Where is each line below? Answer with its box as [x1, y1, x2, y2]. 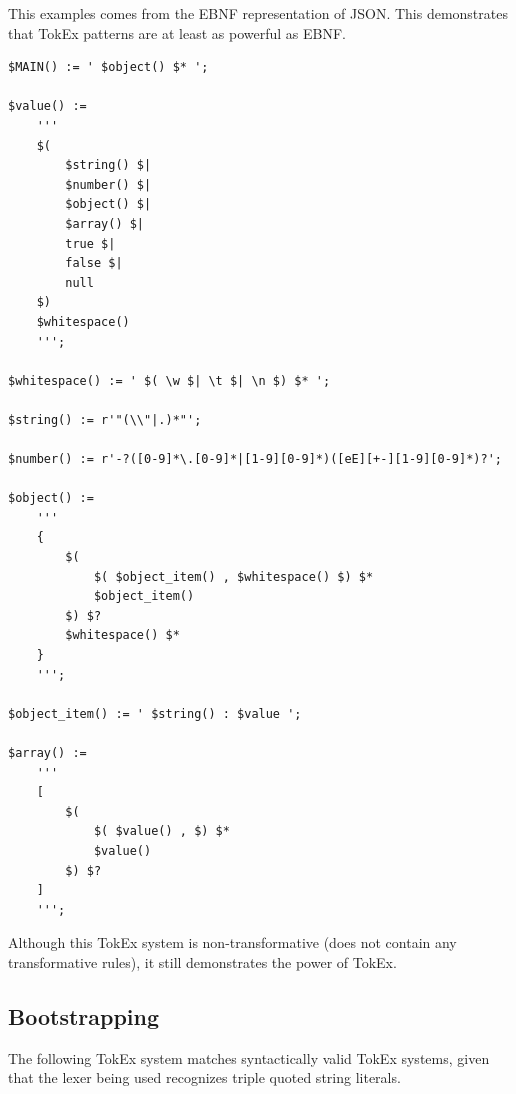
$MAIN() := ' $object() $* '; [8, 60, 209, 75]
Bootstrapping [8, 1000, 160, 1031]
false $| [65, 256, 123, 271]
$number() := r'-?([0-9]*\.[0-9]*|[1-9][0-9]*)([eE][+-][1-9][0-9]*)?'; [8, 452, 502, 467]
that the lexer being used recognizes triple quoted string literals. [8, 1067, 401, 1088]
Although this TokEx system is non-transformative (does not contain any [8, 932, 457, 953]
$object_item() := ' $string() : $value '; [8, 706, 302, 721]
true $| [65, 236, 116, 251]
